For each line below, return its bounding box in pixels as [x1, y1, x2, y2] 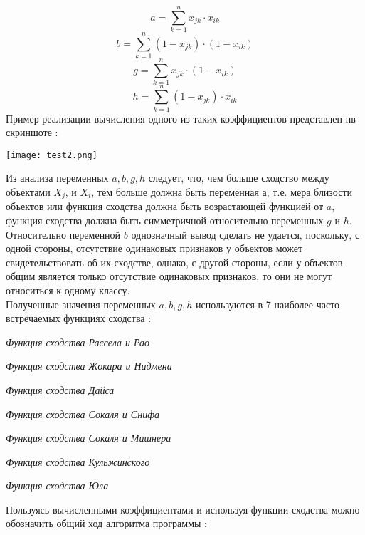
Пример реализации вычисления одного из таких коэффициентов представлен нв [6, 110, 356, 125]
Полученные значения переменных [6, 296, 156, 311]
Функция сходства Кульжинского [6, 454, 150, 469]
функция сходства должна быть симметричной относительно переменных [6, 212, 324, 227]
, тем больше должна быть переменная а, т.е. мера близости [91, 184, 352, 199]
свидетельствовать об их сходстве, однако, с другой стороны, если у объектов [6, 254, 343, 269]
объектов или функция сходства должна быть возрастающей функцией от [6, 199, 324, 214]
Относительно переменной [6, 227, 121, 241]
